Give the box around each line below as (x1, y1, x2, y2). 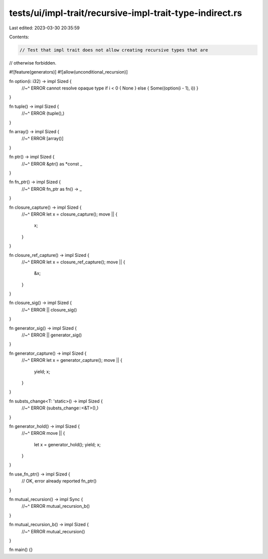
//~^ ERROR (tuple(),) (21, 110, 65, 116)
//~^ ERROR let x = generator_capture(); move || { (21, 357, 123, 363)
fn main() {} (9, 547, 33, 553)
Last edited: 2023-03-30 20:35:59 (9, 25, 80, 31)
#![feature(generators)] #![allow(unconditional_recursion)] (9, 69, 128, 75)
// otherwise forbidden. (9, 60, 57, 66)
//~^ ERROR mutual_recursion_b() (21, 503, 90, 509)
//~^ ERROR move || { (21, 430, 66, 436)
